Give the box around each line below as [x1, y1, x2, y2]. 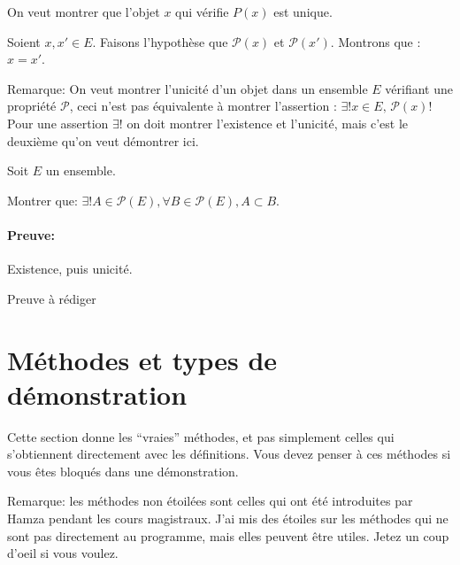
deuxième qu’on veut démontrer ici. [7, 131, 199, 150]
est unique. [273, 3, 333, 20]
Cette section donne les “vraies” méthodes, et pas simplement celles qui [7, 427, 395, 445]
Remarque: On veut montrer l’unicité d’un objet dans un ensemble [7, 79, 368, 97]
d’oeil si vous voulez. [7, 544, 119, 562]
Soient [7, 32, 41, 50]
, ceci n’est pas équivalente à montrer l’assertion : [69, 97, 337, 115]
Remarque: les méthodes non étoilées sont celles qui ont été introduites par [7, 491, 413, 510]
